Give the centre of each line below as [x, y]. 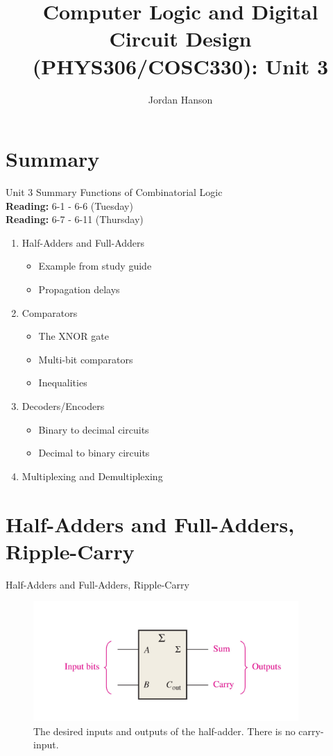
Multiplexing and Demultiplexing [92, 476]
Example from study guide [95, 266]
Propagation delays [79, 289]
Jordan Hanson [180, 99]
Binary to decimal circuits [94, 429]
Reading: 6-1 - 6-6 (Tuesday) [69, 205]
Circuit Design [180, 39]
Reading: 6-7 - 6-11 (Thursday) [75, 219]
